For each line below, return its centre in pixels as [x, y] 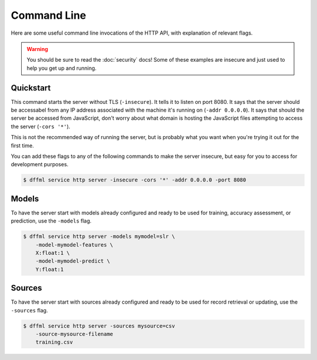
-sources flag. [29, 310]
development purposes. [40, 164]
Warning [37, 49]
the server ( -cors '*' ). [41, 126]
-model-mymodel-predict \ [73, 261]
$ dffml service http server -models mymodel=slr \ [99, 237]
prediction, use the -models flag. [51, 221]
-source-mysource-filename [75, 334]
